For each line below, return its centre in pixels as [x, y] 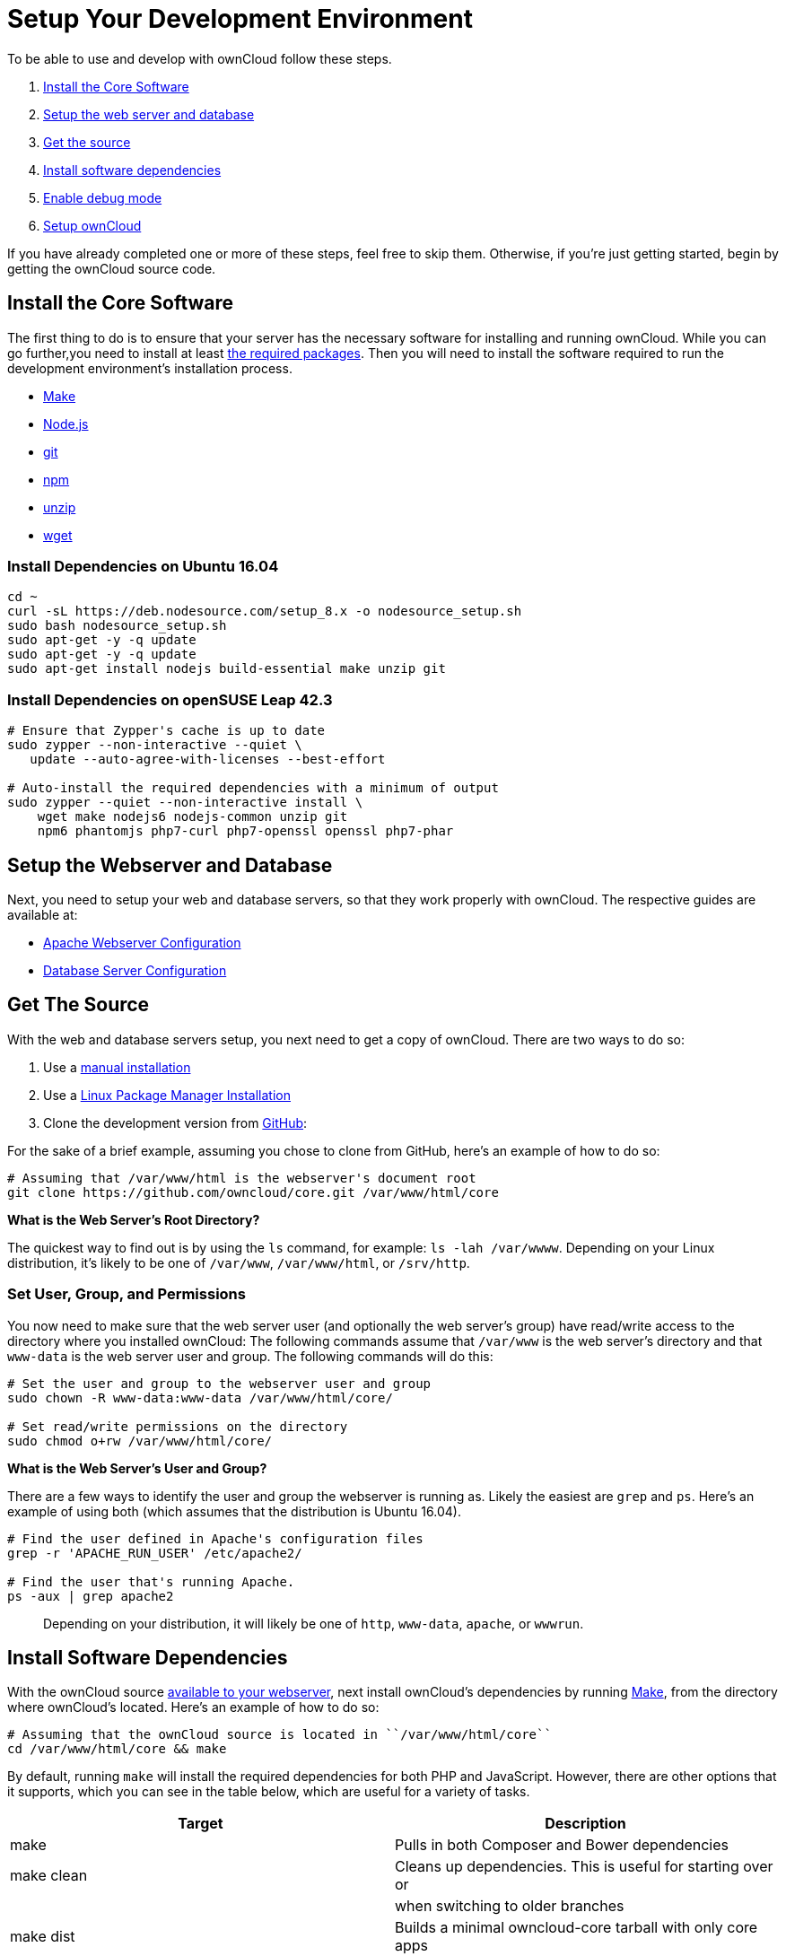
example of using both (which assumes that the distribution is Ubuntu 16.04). [234, 1511]
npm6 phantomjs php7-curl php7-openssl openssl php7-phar [245, 831]
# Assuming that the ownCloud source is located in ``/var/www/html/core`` [279, 1735]
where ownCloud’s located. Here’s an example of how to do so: [193, 1707]
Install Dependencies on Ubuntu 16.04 [143, 566]
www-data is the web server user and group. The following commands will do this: [250, 1356]
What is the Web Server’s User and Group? [137, 1468]
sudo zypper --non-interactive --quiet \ [155, 745]
